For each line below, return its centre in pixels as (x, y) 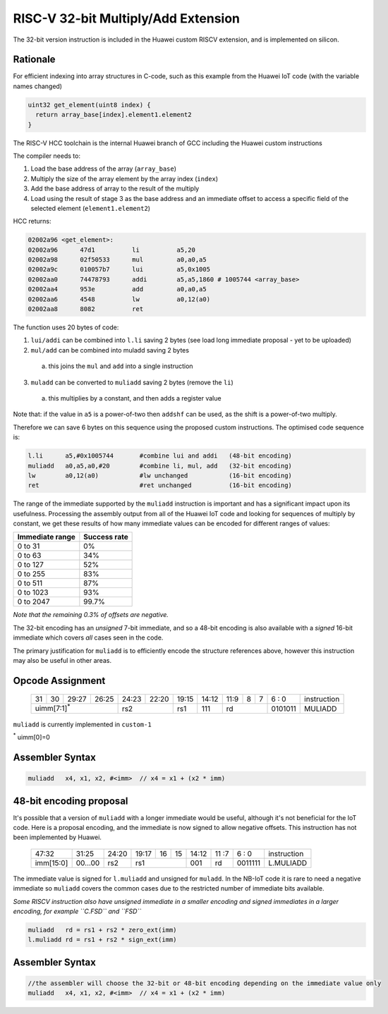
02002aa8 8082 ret (86, 309)
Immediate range (46, 537)
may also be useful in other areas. (62, 661)
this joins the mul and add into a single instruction (121, 366)
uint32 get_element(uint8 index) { (89, 105)
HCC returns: (32, 221)
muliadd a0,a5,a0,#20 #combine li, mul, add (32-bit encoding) (160, 466)
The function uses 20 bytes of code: (66, 327)
